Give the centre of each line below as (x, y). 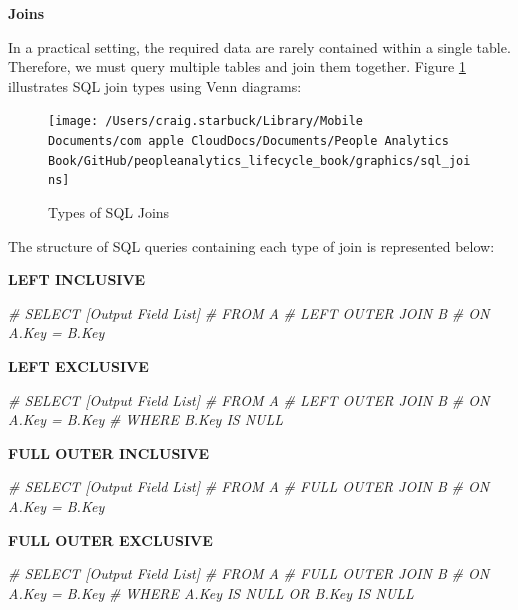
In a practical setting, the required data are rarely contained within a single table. (259, 46)
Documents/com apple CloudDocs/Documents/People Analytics (248, 141)
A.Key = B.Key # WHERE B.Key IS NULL (146, 419)
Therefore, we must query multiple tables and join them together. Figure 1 (237, 66)
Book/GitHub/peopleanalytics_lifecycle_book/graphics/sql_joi (259, 160)
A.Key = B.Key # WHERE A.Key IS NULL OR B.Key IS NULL (211, 592)
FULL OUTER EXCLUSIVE (110, 539)
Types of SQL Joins (109, 212)
